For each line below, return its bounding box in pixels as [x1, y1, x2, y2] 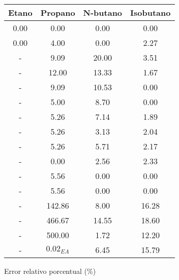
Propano [40, 7, 75, 18]
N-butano [83, 7, 123, 18]
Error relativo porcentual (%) [4, 266, 96, 276]
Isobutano [130, 7, 171, 18]
